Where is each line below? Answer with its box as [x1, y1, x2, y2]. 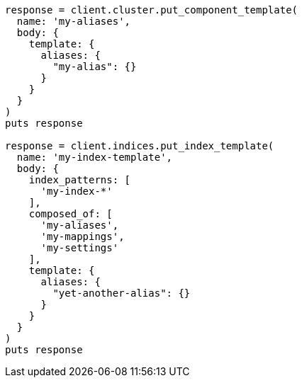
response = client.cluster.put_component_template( [5, 4, 298, 16]
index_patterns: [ [28, 174, 131, 185]
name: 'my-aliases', [16, 16, 131, 27]
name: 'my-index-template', [16, 152, 173, 163]
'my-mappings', [40, 231, 125, 242]
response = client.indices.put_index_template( [5, 140, 274, 152]
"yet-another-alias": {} [52, 287, 191, 299]
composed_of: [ [28, 208, 113, 219]
